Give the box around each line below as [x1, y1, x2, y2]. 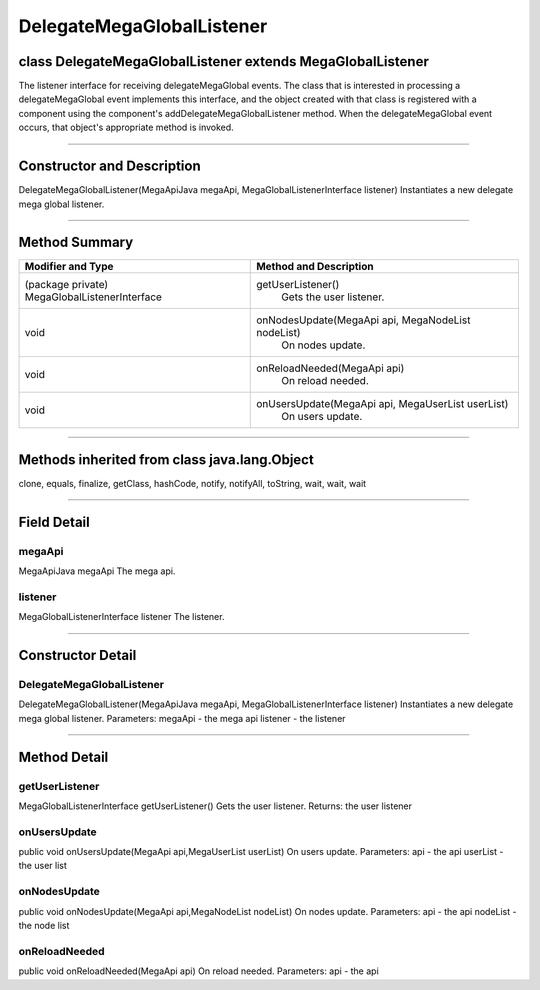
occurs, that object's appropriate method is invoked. [18, 121, 234, 134]
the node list [18, 920, 70, 932]
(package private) [24, 278, 109, 292]
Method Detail [18, 748, 109, 765]
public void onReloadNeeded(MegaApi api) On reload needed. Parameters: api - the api [18, 965, 379, 977]
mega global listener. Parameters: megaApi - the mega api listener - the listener [18, 712, 346, 724]
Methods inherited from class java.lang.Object [18, 451, 314, 468]
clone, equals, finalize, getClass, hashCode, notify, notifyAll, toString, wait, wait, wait [18, 477, 367, 489]
